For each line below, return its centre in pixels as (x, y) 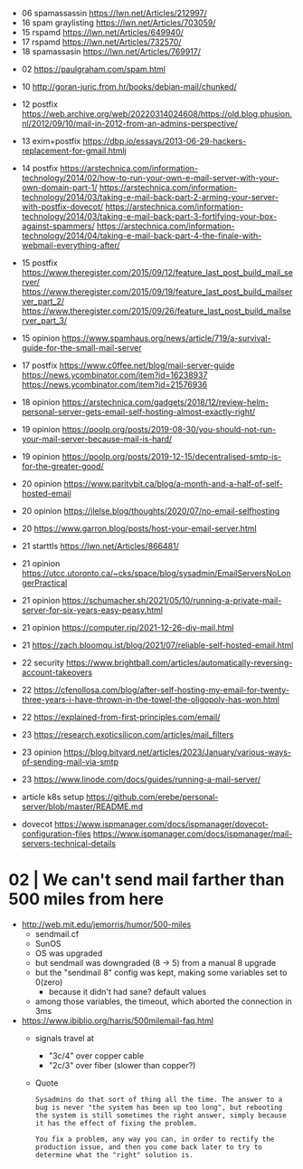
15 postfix (39, 263)
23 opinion (42, 752)
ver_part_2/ (43, 301)
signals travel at (64, 1038)
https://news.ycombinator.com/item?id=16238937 (114, 375)
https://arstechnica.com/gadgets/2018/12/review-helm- (166, 402)
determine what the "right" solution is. (114, 1155)
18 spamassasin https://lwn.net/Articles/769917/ (111, 52)
